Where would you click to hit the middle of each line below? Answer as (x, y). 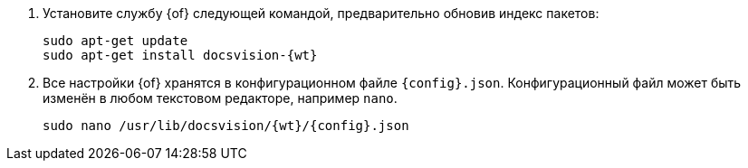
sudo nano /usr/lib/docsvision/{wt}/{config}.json (226, 126)
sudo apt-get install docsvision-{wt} (180, 55)
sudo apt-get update (115, 41)
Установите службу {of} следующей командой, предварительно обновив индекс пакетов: (321, 13)
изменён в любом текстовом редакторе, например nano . (220, 98)
